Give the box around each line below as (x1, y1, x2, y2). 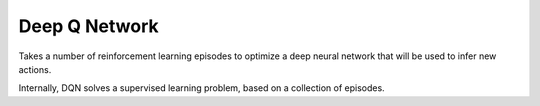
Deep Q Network (18, 15, 159, 37)
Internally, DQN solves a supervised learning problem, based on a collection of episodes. (18, 82, 385, 94)
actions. (18, 63, 52, 75)
